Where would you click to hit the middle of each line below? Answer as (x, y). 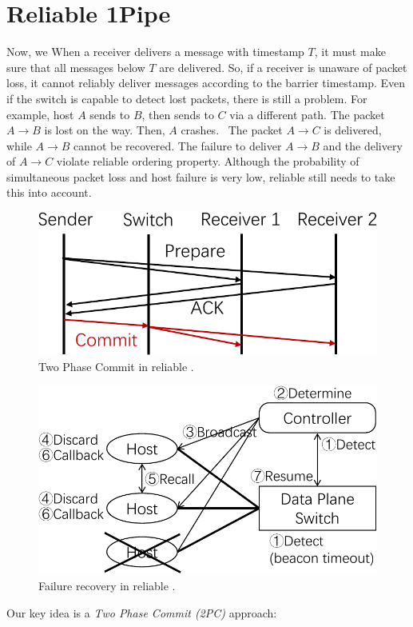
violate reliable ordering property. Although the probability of (208, 161)
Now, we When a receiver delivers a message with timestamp (155, 52)
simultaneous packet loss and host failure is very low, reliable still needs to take (201, 176)
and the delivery (363, 145)
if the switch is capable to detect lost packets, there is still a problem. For (187, 98)
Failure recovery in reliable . (107, 585)
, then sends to (178, 114)
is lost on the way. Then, (105, 130)
